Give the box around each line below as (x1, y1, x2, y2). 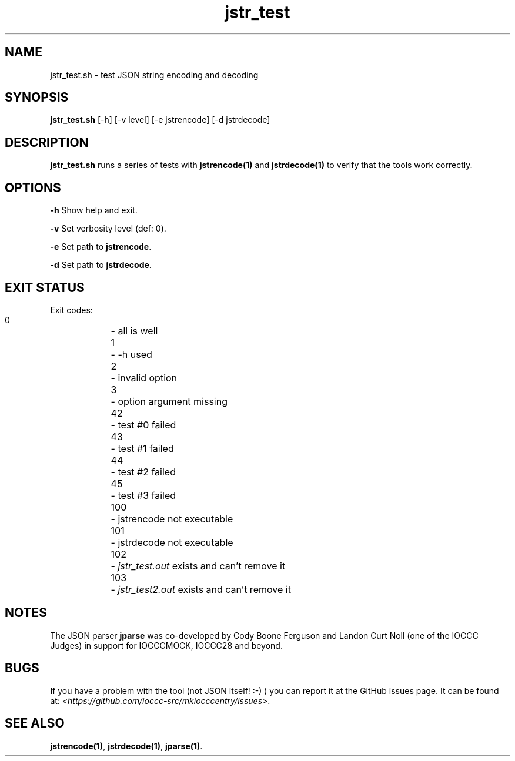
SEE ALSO (5, 716, 65, 731)
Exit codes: (50, 304, 93, 315)
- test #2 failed (111, 465, 176, 478)
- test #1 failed (111, 442, 174, 454)
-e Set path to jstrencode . (50, 242, 152, 252)
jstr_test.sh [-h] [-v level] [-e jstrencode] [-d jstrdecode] (50, 115, 270, 125)
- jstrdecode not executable (111, 536, 233, 548)
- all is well (111, 324, 158, 337)
